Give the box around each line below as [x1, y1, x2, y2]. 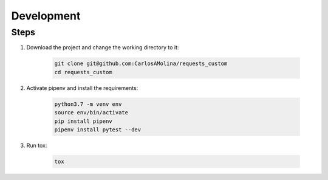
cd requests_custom [54, 69, 112, 75]
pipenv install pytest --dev [54, 126, 142, 133]
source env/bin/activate [54, 109, 129, 116]
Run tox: [26, 142, 47, 149]
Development [11, 9, 81, 22]
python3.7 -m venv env [54, 100, 122, 108]
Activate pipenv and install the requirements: [26, 84, 138, 91]
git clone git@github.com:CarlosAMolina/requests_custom [54, 60, 228, 67]
